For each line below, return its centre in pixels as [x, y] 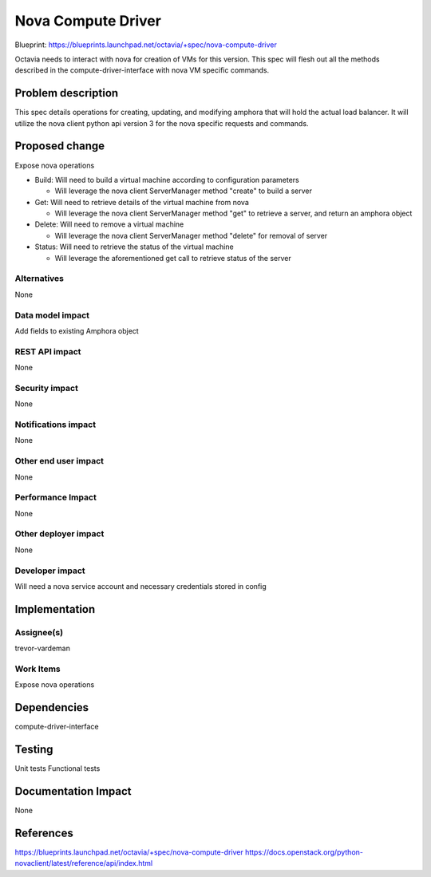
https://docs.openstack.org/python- [304, 852]
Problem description [67, 93]
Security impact [47, 388]
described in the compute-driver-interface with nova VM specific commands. [142, 70]
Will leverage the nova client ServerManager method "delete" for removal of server [191, 235]
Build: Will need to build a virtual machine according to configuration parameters [167, 180]
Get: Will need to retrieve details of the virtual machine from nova [142, 202]
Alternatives [39, 279]
